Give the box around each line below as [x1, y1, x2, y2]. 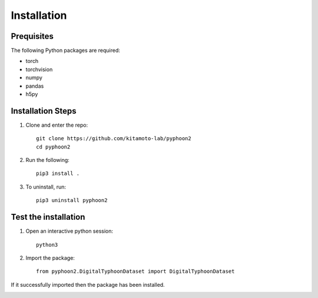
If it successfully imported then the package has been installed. [11, 281, 165, 288]
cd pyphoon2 [36, 143, 71, 150]
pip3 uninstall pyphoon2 [36, 197, 108, 204]
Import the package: [25, 254, 75, 261]
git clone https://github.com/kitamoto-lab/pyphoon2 [36, 135, 191, 142]
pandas [25, 82, 44, 90]
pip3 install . [36, 170, 80, 177]
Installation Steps [11, 106, 77, 116]
